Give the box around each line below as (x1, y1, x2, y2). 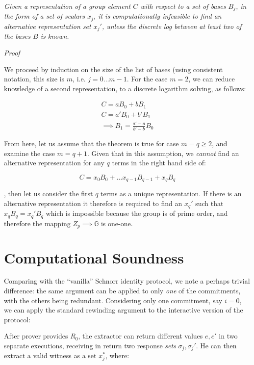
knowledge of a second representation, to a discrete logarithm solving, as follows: (4, 83, 246, 93)
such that (195, 198, 224, 208)
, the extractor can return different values (78, 331, 203, 341)
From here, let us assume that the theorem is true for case (4, 138, 179, 149)
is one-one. (101, 218, 133, 228)
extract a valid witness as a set (4, 350, 97, 361)
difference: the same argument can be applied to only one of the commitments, (4, 286, 241, 296)
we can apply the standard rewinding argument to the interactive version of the (4, 305, 243, 315)
